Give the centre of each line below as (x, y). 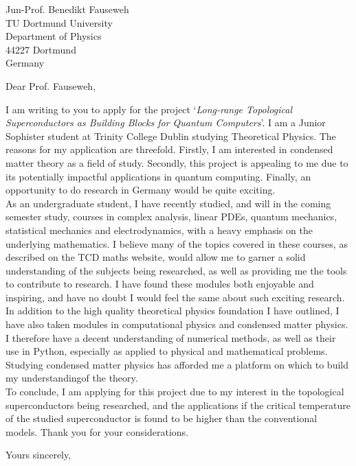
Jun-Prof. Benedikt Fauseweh (67, 9)
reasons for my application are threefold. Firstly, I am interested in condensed (169, 149)
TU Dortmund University (59, 22)
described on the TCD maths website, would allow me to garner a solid (156, 257)
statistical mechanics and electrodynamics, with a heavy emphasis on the (159, 230)
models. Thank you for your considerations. (97, 431)
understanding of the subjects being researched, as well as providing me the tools (176, 270)
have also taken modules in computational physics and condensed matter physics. (177, 324)
